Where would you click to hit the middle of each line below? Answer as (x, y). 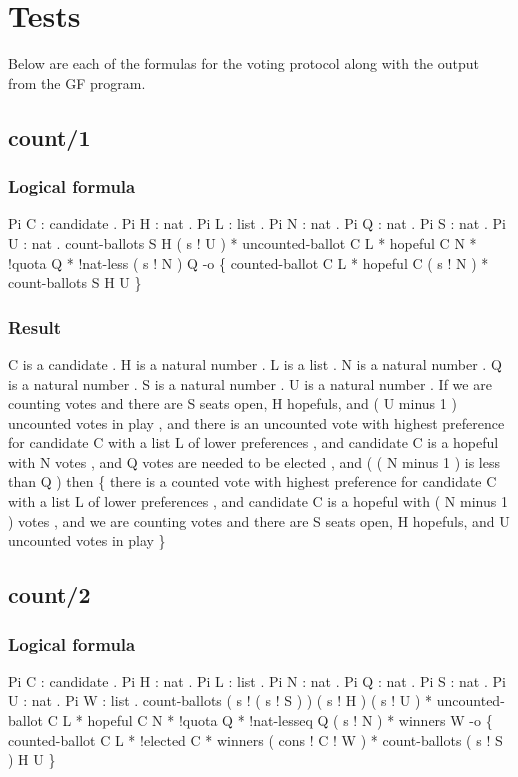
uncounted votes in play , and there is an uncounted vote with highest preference (256, 422)
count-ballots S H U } (75, 282)
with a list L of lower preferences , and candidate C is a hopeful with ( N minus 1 (258, 501)
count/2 (49, 594)
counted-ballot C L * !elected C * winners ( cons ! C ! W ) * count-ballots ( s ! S (255, 739)
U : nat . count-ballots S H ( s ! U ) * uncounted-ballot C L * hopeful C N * (242, 242)
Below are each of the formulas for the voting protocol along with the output (243, 63)
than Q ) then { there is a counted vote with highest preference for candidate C (252, 481)
